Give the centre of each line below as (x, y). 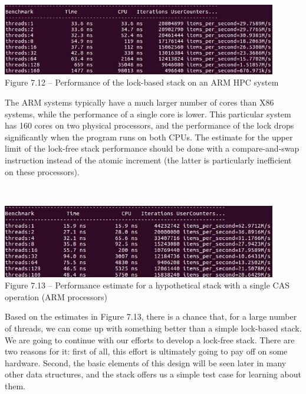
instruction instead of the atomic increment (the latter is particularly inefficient (148, 160)
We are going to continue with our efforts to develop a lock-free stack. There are (150, 339)
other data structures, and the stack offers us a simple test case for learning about (153, 374)
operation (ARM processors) (56, 296)
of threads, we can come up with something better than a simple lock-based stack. (153, 328)
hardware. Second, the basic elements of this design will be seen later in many (146, 362)
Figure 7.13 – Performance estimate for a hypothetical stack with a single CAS (147, 285)
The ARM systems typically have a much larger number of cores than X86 (139, 102)
